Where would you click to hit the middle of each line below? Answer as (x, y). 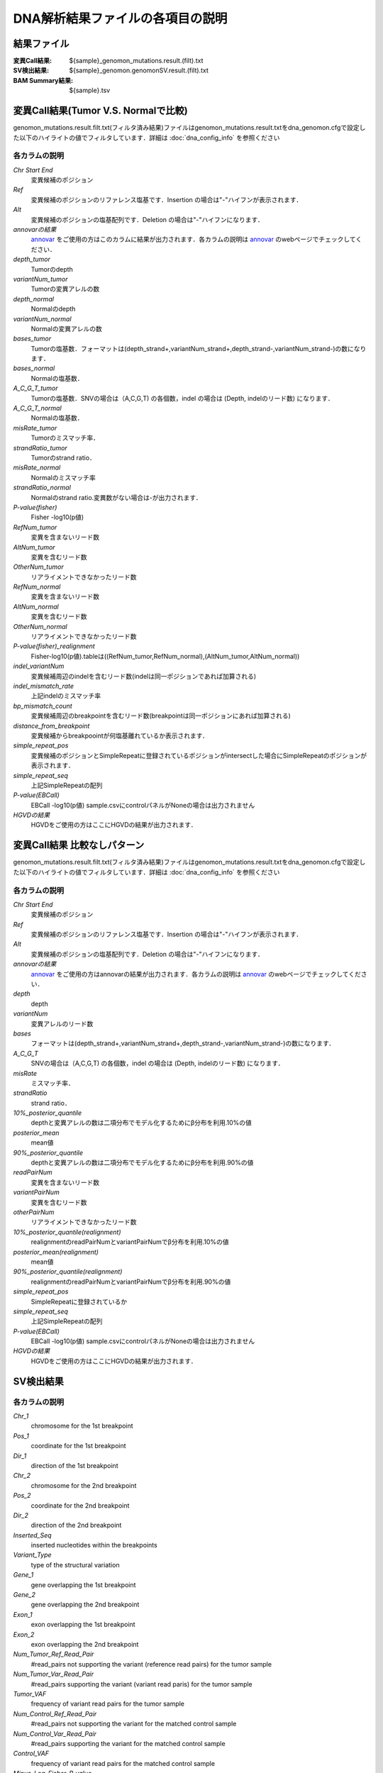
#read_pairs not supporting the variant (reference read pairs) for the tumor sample (151, 1664)
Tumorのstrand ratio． (63, 458)
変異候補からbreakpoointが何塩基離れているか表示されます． (120, 735)
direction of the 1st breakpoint (74, 1465)
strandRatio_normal (42, 488)
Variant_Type (33, 1555)
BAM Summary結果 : (43, 80)
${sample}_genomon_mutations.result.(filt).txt (136, 61)
